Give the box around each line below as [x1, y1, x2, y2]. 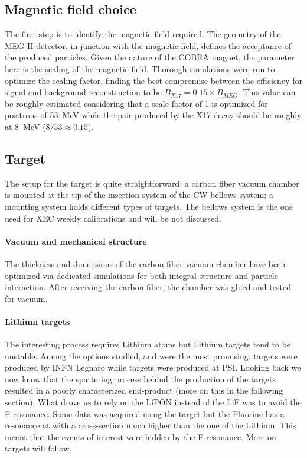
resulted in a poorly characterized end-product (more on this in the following [5, 384, 283, 397]
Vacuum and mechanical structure [5, 235, 147, 247]
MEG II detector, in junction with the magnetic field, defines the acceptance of [5, 39, 291, 51]
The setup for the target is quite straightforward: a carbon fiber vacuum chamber [5, 177, 299, 189]
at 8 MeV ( [5, 120, 46, 132]
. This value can [237, 86, 296, 98]
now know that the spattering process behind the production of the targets [5, 372, 276, 385]
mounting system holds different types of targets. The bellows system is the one [5, 200, 293, 212]
